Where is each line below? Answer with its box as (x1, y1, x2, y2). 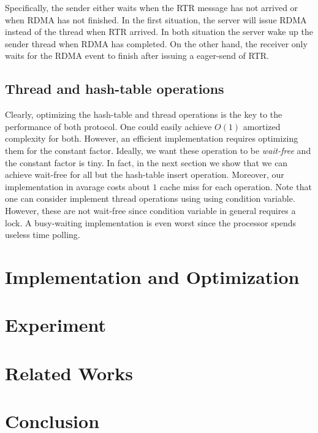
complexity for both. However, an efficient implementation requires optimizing (5, 132, 298, 145)
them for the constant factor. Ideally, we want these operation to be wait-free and (5, 144, 311, 156)
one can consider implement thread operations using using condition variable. (5, 192, 295, 205)
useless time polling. (5, 228, 80, 241)
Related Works (5, 360, 134, 385)
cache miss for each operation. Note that (159, 180, 312, 193)
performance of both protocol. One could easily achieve (5, 120, 212, 132)
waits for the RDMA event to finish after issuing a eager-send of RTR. (5, 49, 269, 62)
